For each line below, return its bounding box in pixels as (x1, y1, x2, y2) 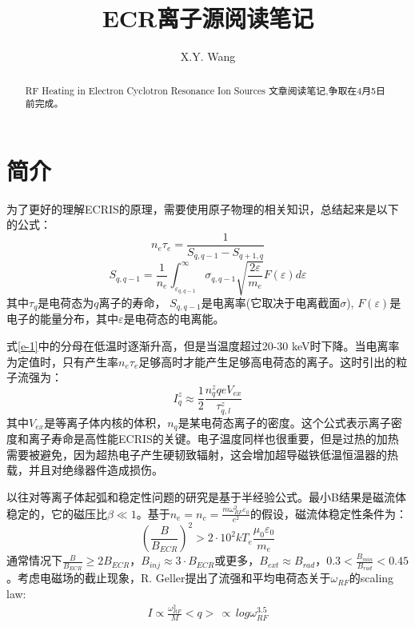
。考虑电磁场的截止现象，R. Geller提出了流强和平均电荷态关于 (6, 569, 331, 586)
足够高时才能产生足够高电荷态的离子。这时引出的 (138, 353, 397, 369)
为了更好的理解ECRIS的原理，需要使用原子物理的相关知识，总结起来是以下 (6, 200, 399, 217)
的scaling (349, 569, 394, 586)
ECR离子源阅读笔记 (102, 2, 314, 34)
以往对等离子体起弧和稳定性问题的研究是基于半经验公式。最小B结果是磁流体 (6, 489, 406, 505)
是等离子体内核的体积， (44, 413, 168, 430)
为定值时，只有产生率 (6, 353, 118, 369)
